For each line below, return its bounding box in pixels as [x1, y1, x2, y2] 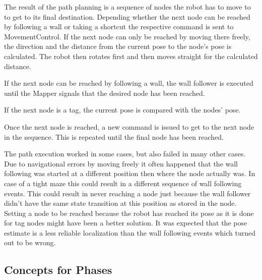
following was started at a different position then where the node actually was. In [4, 168, 255, 179]
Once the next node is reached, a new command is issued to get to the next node [4, 121, 254, 132]
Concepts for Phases [4, 262, 112, 277]
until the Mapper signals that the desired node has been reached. [4, 87, 205, 98]
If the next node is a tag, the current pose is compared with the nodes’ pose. [4, 104, 241, 115]
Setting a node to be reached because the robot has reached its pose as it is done [4, 207, 254, 218]
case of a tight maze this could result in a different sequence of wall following [4, 178, 242, 188]
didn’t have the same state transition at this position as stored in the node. [4, 198, 237, 208]
